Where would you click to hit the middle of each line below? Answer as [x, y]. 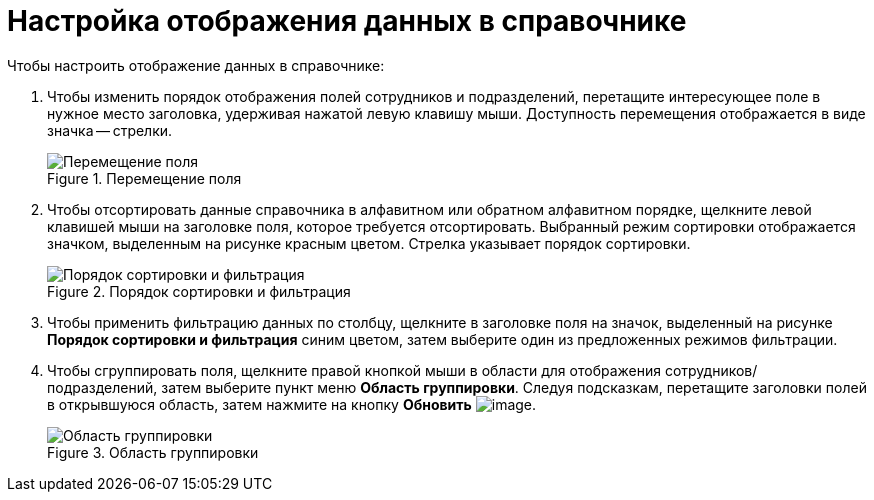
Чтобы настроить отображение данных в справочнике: [196, 65]
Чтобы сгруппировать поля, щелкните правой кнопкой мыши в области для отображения [354, 370]
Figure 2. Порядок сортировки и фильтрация [199, 291]
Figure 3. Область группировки [153, 452]
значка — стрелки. [110, 130]
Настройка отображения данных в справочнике [347, 21]
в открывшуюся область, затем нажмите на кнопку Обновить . [292, 404]
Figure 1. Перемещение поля [144, 178]
